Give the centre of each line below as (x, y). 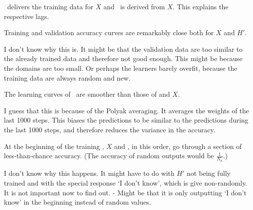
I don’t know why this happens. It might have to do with (89, 173)
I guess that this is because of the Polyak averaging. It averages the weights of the (126, 110)
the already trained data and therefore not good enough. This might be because (123, 58)
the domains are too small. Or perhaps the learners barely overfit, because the (121, 68)
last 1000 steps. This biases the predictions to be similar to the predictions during (126, 120)
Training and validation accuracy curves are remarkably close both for (109, 32)
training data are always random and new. (67, 77)
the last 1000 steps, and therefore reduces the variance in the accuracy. (110, 129)
